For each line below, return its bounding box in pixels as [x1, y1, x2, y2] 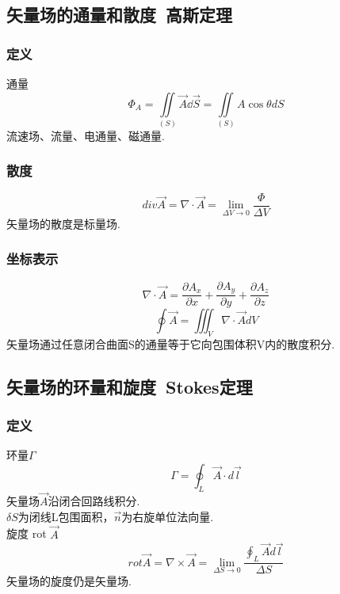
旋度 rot [6, 525, 47, 542]
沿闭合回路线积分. [48, 493, 140, 509]
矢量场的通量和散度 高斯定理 [6, 2, 233, 27]
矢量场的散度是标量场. [6, 215, 120, 231]
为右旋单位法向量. [121, 508, 214, 524]
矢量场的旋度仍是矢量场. [6, 573, 132, 589]
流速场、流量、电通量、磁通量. [6, 127, 165, 143]
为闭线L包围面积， [17, 508, 114, 524]
